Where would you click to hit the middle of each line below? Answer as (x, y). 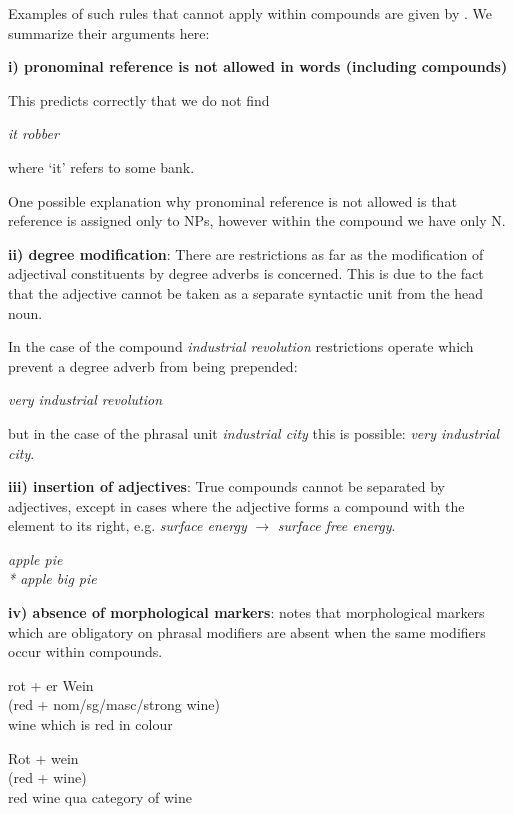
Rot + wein (43, 757)
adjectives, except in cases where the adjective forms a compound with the (236, 505)
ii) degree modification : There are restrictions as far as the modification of (246, 253)
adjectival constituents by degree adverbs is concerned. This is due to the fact (246, 273)
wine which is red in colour (90, 724)
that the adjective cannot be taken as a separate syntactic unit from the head (246, 292)
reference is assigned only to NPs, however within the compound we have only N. (257, 220)
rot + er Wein (51, 684)
